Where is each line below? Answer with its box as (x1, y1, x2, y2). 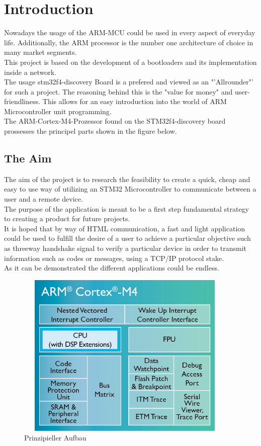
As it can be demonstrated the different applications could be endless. (4, 262, 219, 273)
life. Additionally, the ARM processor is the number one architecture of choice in (4, 37, 253, 47)
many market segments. (4, 47, 77, 57)
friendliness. (4, 96, 41, 107)
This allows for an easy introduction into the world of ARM (42, 96, 227, 107)
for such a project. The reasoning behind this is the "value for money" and (4, 86, 233, 97)
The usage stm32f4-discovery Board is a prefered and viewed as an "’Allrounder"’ (4, 76, 253, 87)
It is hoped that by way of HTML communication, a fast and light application (4, 223, 245, 233)
